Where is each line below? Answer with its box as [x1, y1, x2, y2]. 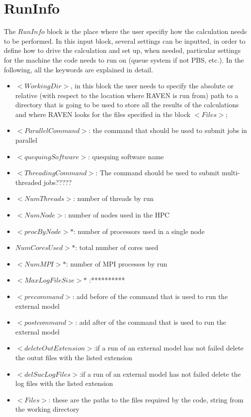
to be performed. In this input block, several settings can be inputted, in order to [4, 35, 246, 46]
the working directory [15, 404, 79, 414]
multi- [221, 167, 240, 178]
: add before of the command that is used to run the [72, 291, 228, 301]
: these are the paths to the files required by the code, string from [48, 394, 244, 404]
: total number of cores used [75, 242, 158, 252]
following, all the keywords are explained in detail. [4, 64, 153, 74]
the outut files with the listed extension [15, 352, 132, 362]
